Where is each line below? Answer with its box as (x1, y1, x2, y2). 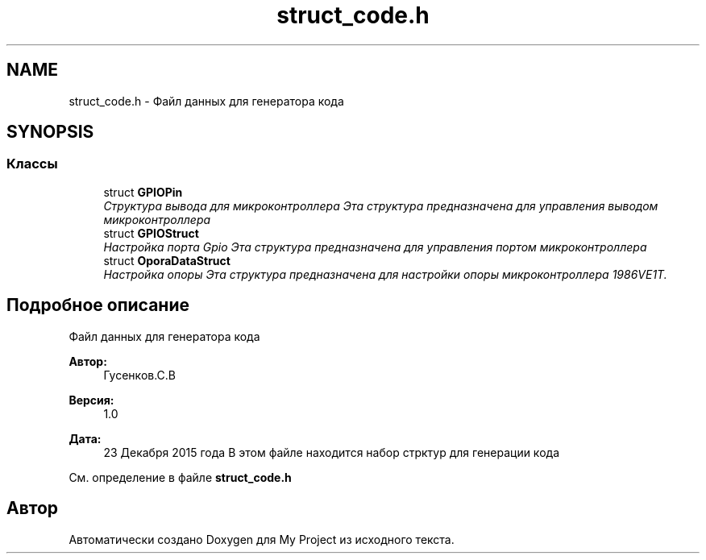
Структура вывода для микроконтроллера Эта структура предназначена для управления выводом (103, 198, 658, 213)
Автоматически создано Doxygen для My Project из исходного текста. (69, 532, 455, 546)
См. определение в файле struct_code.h (69, 470, 292, 484)
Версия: (69, 392, 114, 407)
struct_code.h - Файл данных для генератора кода (69, 93, 344, 108)
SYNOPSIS (6, 122, 94, 143)
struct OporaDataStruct (103, 253, 230, 268)
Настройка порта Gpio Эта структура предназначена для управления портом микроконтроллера (103, 239, 647, 254)
